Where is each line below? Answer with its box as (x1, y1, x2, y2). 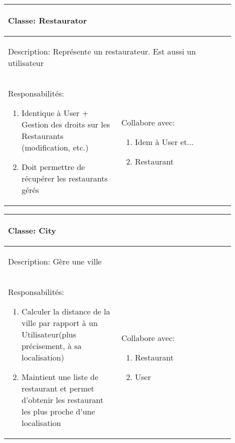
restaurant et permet (21, 382, 94, 394)
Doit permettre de (21, 161, 85, 172)
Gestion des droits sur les (21, 118, 110, 130)
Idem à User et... (134, 135, 194, 147)
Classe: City (8, 224, 56, 236)
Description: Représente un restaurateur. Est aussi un (8, 45, 196, 57)
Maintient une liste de (21, 371, 98, 382)
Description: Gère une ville (8, 255, 102, 267)
